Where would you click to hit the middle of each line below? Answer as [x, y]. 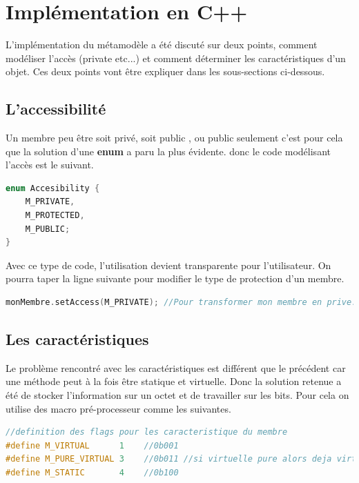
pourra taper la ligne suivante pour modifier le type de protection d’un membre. [175, 278]
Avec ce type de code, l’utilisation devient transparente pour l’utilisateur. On [168, 265]
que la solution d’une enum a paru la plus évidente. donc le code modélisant [168, 151]
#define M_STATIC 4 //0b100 [92, 473]
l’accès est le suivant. [50, 165]
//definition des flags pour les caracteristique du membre [147, 432]
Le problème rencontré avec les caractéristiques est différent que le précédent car [176, 367]
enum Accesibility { [53, 188]
